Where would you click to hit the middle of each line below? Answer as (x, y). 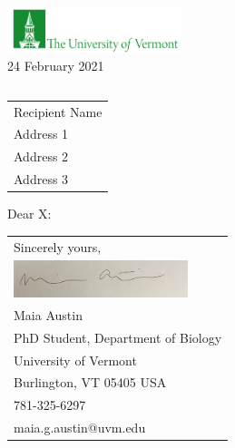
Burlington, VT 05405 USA (90, 382)
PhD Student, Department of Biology (118, 337)
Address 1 (41, 134)
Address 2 (41, 156)
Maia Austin (48, 314)
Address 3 (41, 179)
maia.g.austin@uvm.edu (80, 428)
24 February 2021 (56, 66)
